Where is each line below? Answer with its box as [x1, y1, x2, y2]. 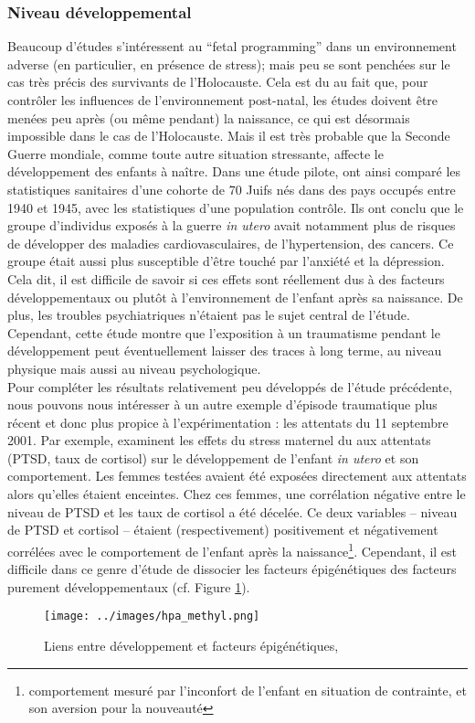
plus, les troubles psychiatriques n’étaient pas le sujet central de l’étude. [7, 305, 410, 324]
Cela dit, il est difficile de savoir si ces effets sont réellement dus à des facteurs [7, 269, 445, 288]
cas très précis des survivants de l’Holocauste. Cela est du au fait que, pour [7, 72, 428, 91]
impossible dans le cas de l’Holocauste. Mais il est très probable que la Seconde [7, 126, 450, 145]
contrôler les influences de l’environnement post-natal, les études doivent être [7, 90, 438, 109]
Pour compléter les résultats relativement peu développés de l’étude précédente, [7, 377, 453, 396]
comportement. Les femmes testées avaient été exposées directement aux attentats [7, 466, 467, 485]
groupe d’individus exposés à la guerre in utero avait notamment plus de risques [7, 216, 456, 235]
